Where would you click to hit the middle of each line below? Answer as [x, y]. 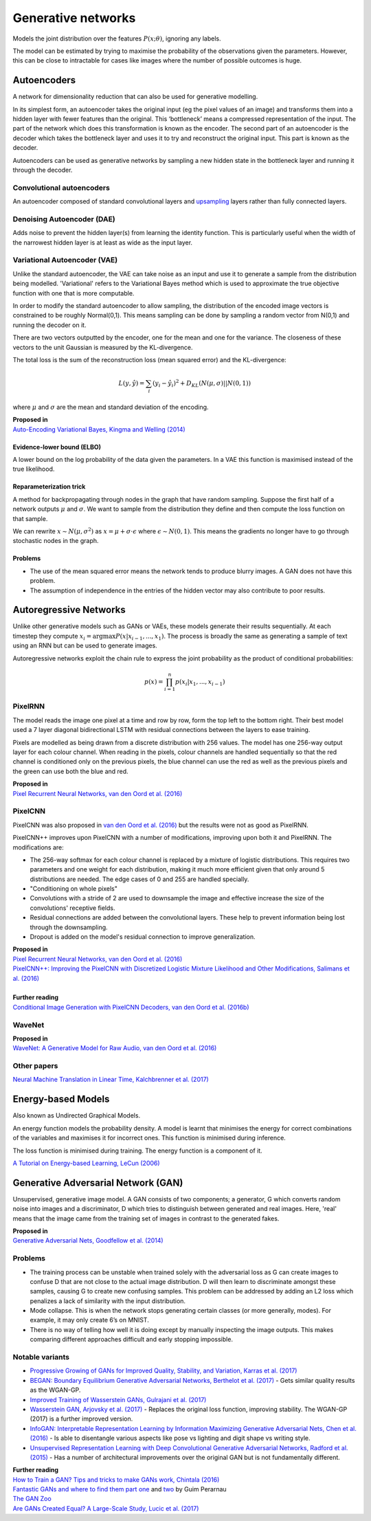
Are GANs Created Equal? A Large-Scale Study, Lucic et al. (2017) [106, 1508]
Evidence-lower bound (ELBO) [57, 447]
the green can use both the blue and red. [70, 771]
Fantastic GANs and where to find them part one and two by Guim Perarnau [120, 1489]
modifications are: [38, 847]
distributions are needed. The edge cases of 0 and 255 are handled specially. [139, 879]
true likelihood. [34, 469]
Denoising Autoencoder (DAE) [64, 219]
